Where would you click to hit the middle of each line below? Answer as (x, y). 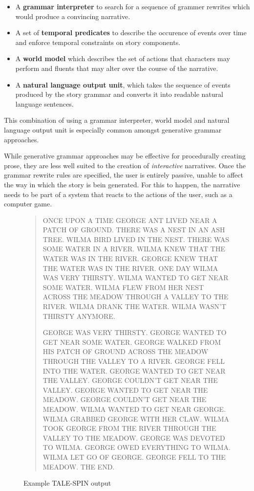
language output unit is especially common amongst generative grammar (113, 129)
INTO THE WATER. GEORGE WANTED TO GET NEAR (134, 370)
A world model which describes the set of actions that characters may (123, 58)
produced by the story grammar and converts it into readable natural (119, 94)
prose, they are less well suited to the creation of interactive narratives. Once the (125, 165)
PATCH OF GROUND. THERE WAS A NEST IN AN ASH (134, 230)
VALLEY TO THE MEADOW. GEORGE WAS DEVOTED (134, 437)
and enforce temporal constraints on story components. (98, 42)
